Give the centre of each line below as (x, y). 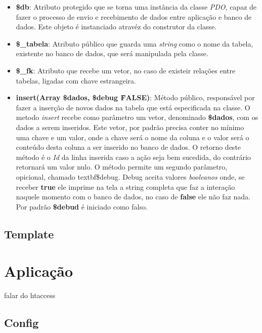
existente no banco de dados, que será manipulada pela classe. (112, 53)
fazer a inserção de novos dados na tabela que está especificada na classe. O (133, 107)
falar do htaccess (30, 295)
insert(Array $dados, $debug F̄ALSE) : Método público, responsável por (135, 97)
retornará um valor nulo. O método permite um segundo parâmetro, (122, 167)
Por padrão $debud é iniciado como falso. (82, 206)
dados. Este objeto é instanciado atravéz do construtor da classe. (116, 27)
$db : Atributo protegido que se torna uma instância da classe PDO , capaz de (136, 7)
